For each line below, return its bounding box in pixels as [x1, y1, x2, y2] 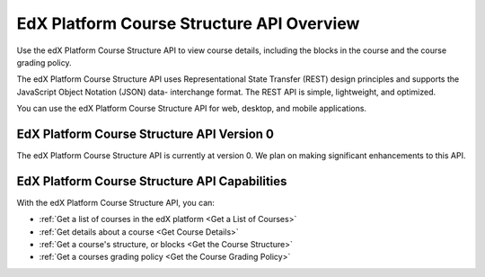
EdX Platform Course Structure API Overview [16, 13, 360, 33]
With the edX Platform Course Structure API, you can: [16, 197, 216, 208]
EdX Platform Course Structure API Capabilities [16, 174, 287, 189]
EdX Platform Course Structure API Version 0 [16, 126, 274, 141]
